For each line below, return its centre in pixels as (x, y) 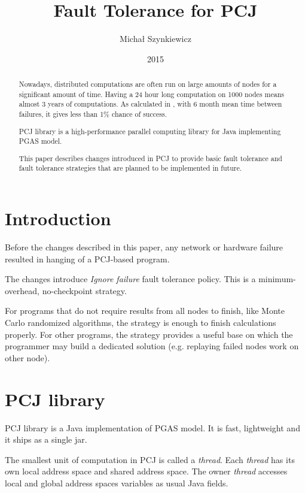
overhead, (22, 290)
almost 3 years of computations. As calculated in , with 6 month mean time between (150, 104)
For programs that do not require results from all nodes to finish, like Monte (145, 311)
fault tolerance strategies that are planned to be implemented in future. (130, 168)
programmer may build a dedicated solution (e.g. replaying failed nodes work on (152, 346)
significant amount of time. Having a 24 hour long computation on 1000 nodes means (151, 94)
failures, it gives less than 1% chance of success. (93, 114)
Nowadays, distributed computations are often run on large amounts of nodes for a (148, 84)
